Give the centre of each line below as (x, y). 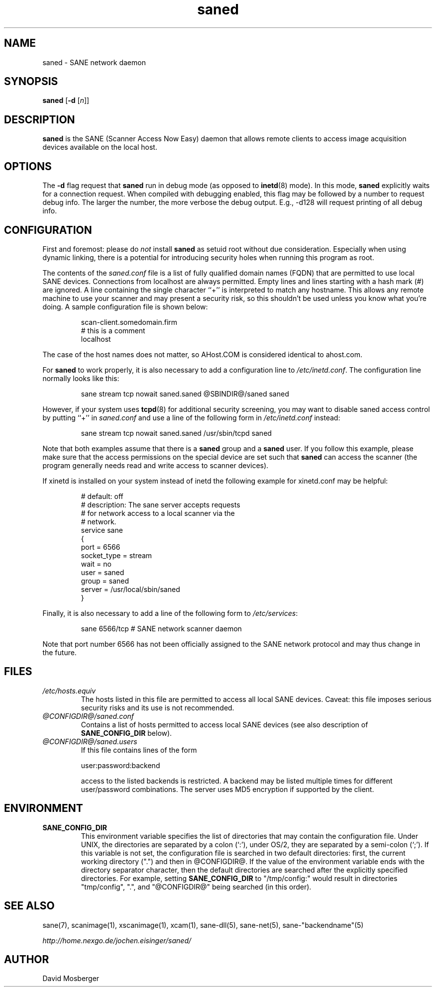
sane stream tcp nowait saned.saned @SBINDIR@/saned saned (185, 394)
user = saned (103, 572)
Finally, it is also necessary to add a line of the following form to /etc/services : (170, 613)
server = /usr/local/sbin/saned (130, 589)
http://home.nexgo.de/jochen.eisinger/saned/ (117, 940)
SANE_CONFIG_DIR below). (126, 733)
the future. (59, 652)
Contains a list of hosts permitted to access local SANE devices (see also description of (224, 724)
